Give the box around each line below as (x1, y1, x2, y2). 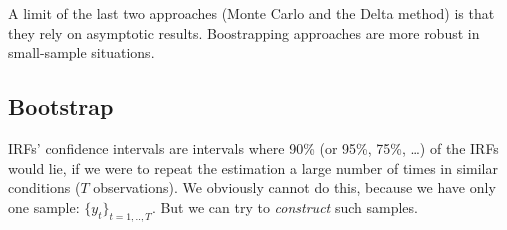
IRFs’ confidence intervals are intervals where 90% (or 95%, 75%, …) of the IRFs (8, 137, 499, 158)
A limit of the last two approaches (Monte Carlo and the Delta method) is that (8, 3, 495, 23)
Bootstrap (8, 91, 114, 122)
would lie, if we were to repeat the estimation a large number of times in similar (8, 157, 498, 178)
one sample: (8, 196, 80, 217)
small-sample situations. (8, 42, 155, 63)
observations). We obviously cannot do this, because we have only (93, 177, 496, 198)
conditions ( (8, 177, 81, 198)
